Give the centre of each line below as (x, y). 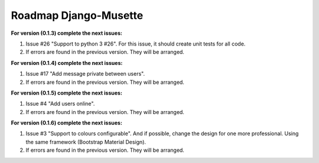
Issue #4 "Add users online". (60, 104)
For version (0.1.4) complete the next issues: (67, 63)
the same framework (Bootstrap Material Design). (86, 142)
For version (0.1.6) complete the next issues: (66, 123)
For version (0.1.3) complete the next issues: (66, 33)
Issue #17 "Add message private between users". (85, 74)
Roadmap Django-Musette (77, 15)
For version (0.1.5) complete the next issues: (66, 93)
